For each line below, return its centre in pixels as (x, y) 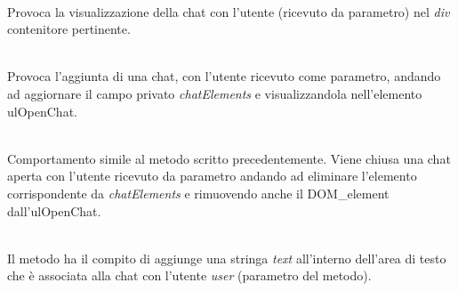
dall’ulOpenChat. (54, 210)
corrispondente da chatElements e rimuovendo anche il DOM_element (198, 193)
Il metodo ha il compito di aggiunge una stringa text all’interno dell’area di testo (227, 258)
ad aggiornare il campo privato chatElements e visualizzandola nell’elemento (215, 93)
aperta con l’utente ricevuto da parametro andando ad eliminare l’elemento (212, 176)
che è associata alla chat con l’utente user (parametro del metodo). (189, 275)
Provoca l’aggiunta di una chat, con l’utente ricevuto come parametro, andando (224, 76)
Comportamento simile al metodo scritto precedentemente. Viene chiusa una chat (229, 158)
